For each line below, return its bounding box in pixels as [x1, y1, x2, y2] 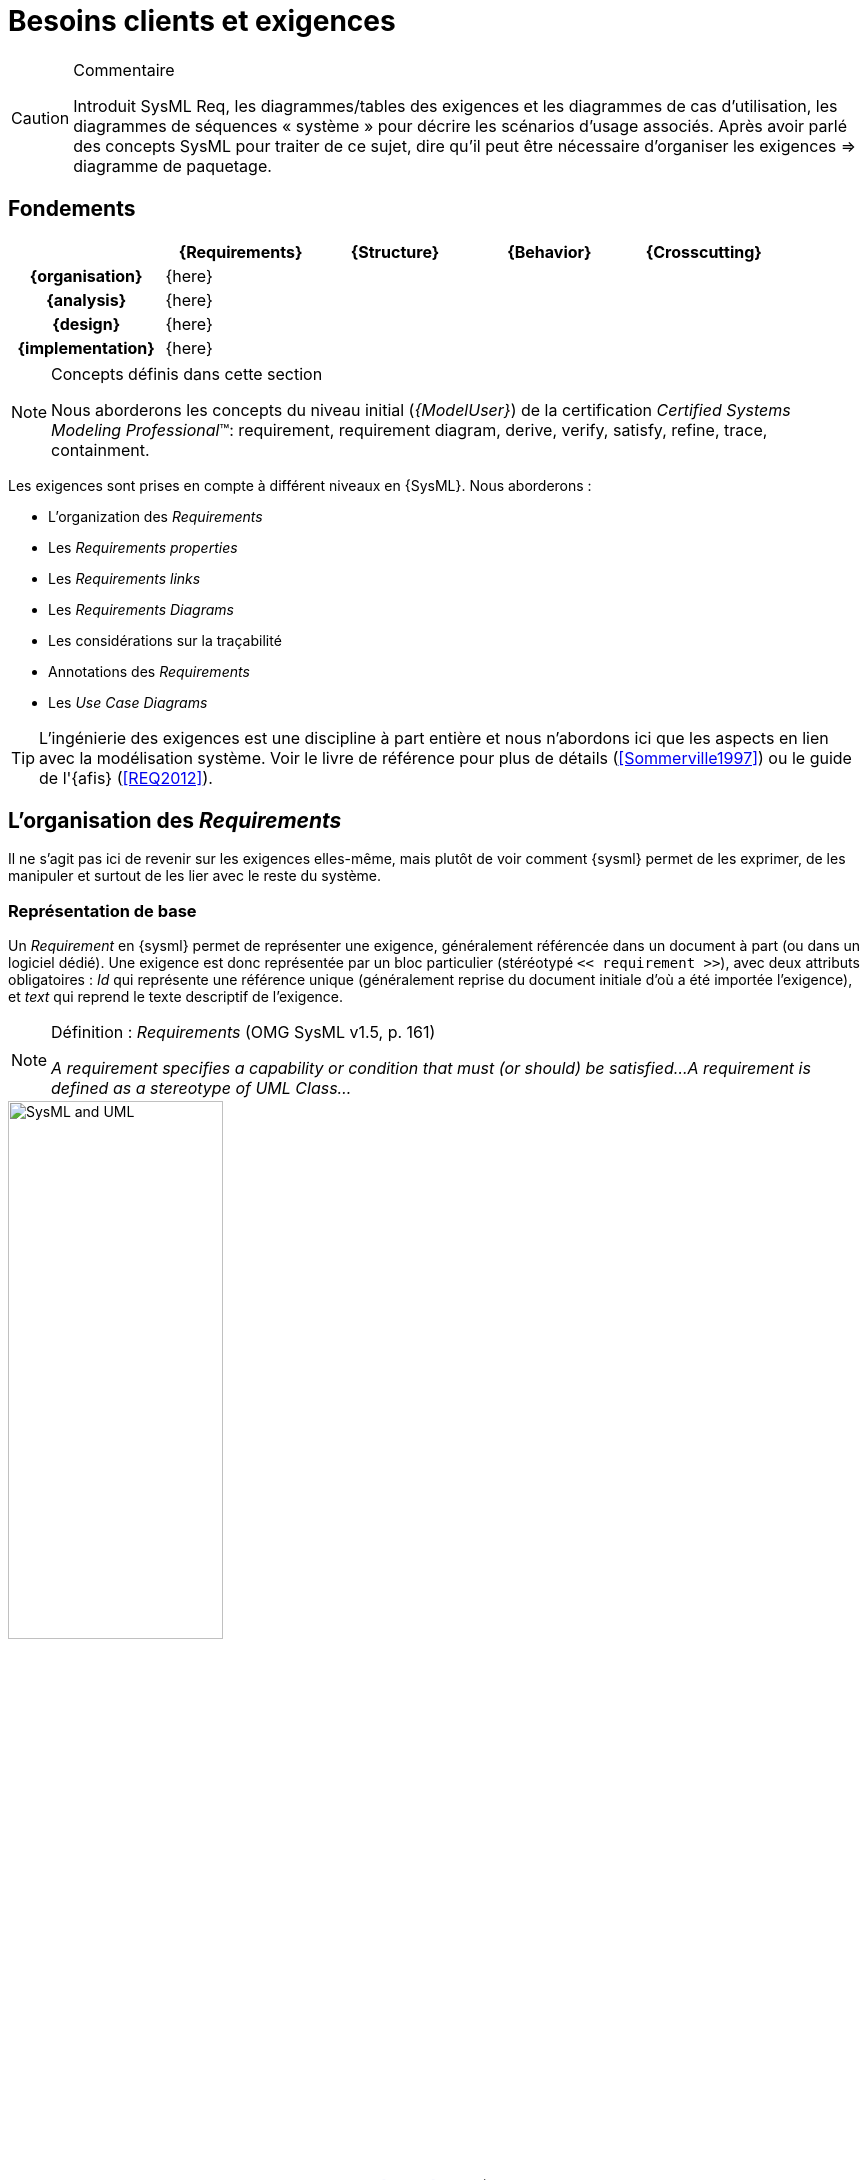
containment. [51, 439, 150, 460]
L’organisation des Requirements [8, 808, 342, 834]
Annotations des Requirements [48, 662, 250, 680]
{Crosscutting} [645, 241, 762, 262]
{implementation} [17, 337, 155, 358]
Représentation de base [8, 900, 197, 921]
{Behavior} [507, 241, 592, 262]
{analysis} [46, 289, 127, 310]
